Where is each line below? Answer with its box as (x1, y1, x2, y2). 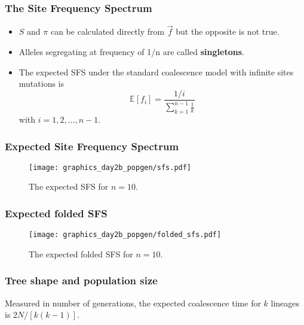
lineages (271, 296, 300, 309)
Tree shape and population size (5, 273, 158, 288)
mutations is (19, 77, 65, 90)
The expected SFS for (29, 180, 109, 193)
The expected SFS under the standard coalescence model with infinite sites (19, 65, 294, 78)
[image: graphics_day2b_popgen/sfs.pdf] (29, 163, 192, 172)
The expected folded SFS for (29, 247, 133, 260)
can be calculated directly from (50, 25, 165, 38)
